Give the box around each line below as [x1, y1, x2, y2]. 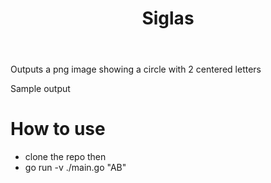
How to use [10, 118, 106, 141]
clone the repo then [24, 151, 107, 163]
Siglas [141, 7, 195, 30]
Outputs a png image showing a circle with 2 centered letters [10, 63, 262, 76]
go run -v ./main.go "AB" [24, 162, 127, 174]
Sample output [10, 83, 71, 95]
